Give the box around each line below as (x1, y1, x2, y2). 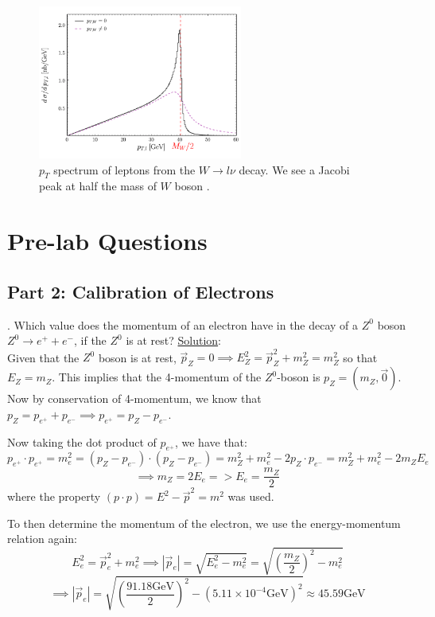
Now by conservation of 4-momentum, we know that (7, 390, 262, 407)
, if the (73, 332, 107, 349)
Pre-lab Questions (7, 225, 208, 257)
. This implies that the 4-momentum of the (52, 369, 262, 385)
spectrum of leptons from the (53, 161, 196, 178)
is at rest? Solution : (126, 332, 222, 349)
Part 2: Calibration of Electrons (7, 279, 274, 303)
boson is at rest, (98, 349, 177, 365)
